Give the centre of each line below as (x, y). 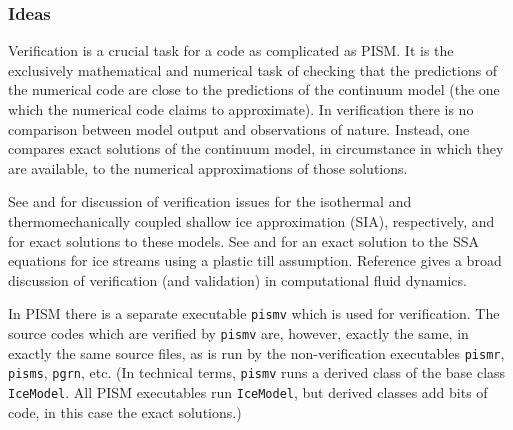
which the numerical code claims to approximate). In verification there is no (241, 109)
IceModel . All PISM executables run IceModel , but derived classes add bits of (248, 391)
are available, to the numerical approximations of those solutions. (208, 167)
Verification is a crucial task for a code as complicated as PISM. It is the (231, 50)
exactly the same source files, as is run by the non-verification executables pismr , (256, 352)
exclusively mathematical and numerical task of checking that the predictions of (253, 69)
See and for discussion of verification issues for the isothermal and (210, 201)
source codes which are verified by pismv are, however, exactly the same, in (238, 333)
